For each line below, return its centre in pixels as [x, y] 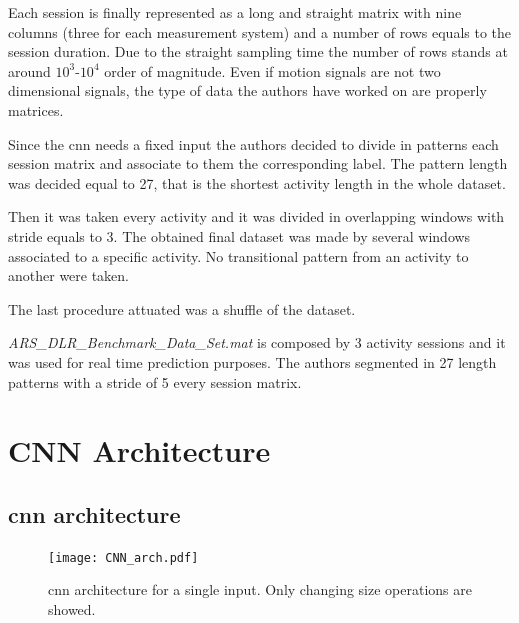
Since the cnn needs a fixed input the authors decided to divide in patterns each [253, 143]
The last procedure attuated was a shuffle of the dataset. [182, 308]
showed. [72, 608]
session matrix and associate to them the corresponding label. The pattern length [258, 163]
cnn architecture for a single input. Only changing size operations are [260, 589]
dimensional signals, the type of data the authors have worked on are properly [247, 90]
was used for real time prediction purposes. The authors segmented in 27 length [252, 361]
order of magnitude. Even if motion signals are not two [272, 70]
